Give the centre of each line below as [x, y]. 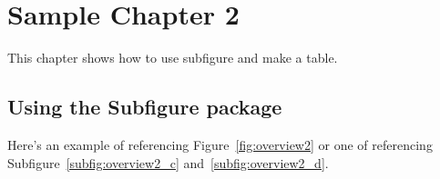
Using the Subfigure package [145, 107]
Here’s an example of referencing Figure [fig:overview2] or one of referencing [220, 144]
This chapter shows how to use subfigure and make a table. [173, 58]
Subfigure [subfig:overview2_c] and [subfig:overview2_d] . [168, 162]
